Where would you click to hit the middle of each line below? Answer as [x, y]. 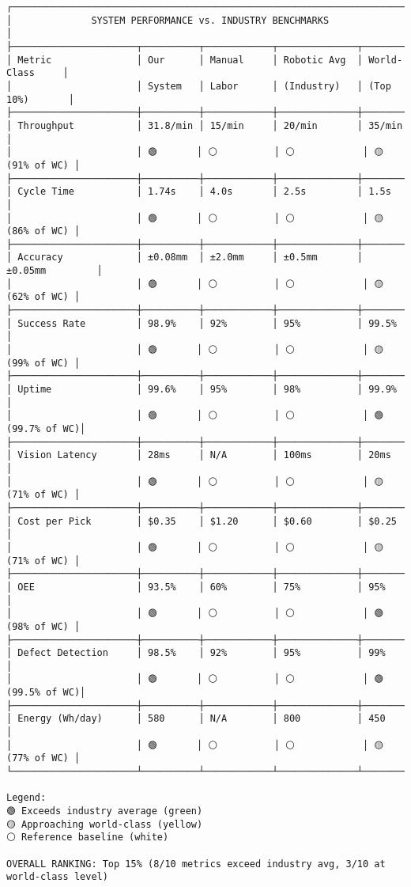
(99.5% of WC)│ [46, 693]
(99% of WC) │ [43, 363]
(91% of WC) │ [43, 165]
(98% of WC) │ [43, 626]
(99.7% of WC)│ [46, 429]
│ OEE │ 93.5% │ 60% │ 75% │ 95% [196, 587]
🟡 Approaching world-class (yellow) [105, 824]
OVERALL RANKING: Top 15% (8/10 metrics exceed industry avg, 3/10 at [196, 864]
